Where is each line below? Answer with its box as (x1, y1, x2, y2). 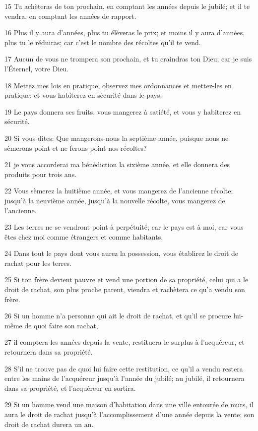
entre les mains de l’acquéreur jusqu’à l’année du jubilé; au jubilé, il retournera (4, 373, 245, 383)
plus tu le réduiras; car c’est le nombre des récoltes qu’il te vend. (4, 37, 201, 47)
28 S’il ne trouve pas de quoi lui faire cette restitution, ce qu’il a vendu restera (4, 363, 243, 373)
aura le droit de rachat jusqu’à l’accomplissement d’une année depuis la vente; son (4, 409, 255, 419)
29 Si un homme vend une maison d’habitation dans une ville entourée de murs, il (4, 399, 254, 410)
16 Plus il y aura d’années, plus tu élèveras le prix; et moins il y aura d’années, (4, 27, 245, 38)
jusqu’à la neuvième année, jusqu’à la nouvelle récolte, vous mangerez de (4, 195, 225, 205)
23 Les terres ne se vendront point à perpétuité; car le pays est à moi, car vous (4, 222, 244, 232)
